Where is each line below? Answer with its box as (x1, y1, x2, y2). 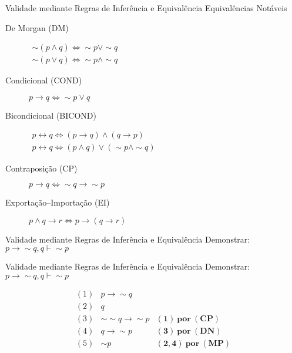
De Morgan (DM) (5, 21, 69, 33)
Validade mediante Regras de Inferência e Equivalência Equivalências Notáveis (5, 2, 287, 14)
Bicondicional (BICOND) (5, 109, 96, 121)
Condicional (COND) (5, 74, 82, 86)
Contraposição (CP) (5, 162, 78, 174)
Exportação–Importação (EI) (5, 196, 110, 209)
